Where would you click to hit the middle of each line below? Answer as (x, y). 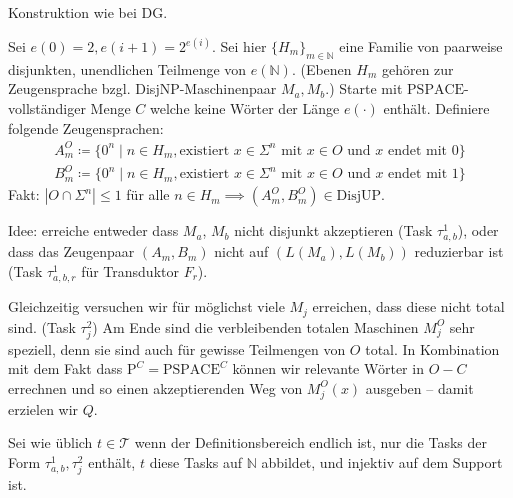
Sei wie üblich (50, 442)
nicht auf (241, 251)
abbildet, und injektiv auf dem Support (382, 461)
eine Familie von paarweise (421, 46)
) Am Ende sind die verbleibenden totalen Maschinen (255, 326)
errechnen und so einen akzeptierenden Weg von (155, 387)
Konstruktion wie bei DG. (88, 12)
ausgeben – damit (419, 387)
